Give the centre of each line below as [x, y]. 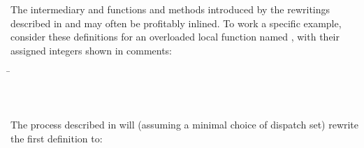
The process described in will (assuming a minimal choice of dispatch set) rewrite [185, 125]
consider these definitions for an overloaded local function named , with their [175, 37]
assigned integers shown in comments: [91, 50]
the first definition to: [57, 138]
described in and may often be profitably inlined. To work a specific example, [176, 23]
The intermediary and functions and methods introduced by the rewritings [170, 9]
